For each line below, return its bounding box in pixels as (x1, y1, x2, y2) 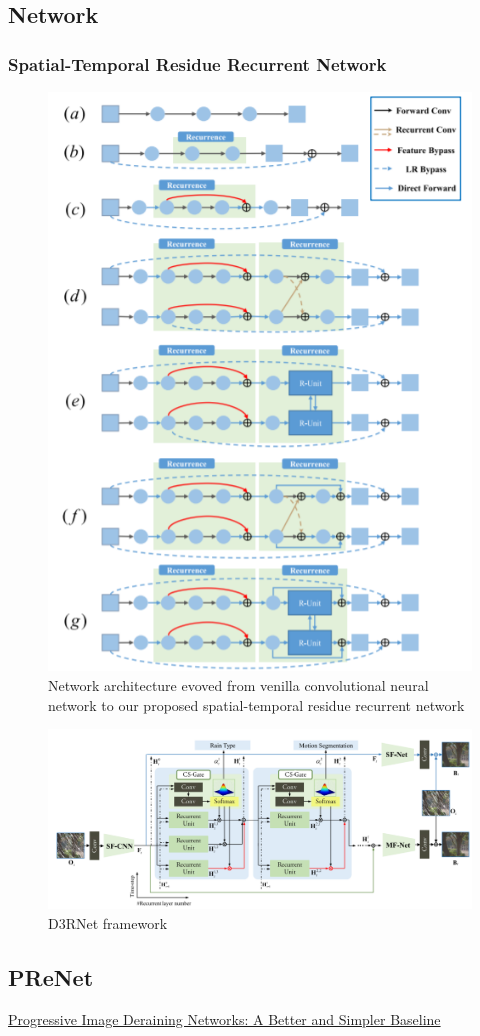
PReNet (8, 961, 94, 992)
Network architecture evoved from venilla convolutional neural (48, 675, 429, 696)
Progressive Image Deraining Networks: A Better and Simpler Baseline (8, 1008, 441, 1029)
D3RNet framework (48, 912, 168, 933)
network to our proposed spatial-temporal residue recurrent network (48, 694, 465, 715)
